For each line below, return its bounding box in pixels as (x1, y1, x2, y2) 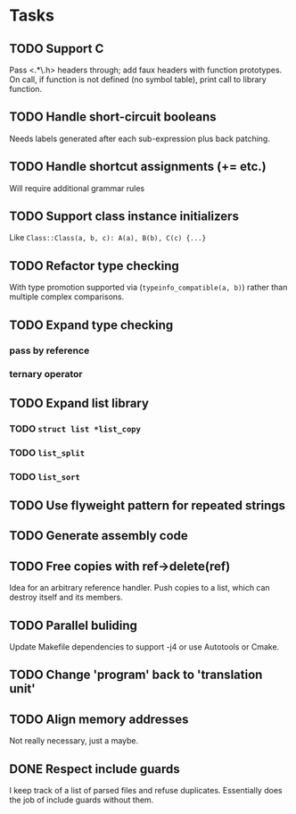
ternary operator (9, 368, 83, 381)
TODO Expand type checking (9, 317, 174, 332)
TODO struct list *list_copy (9, 422, 141, 434)
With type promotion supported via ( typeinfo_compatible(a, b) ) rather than (9, 282, 288, 293)
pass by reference (9, 344, 90, 357)
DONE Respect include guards (9, 761, 180, 776)
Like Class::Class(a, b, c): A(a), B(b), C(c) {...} (9, 232, 207, 243)
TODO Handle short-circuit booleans (9, 109, 217, 125)
